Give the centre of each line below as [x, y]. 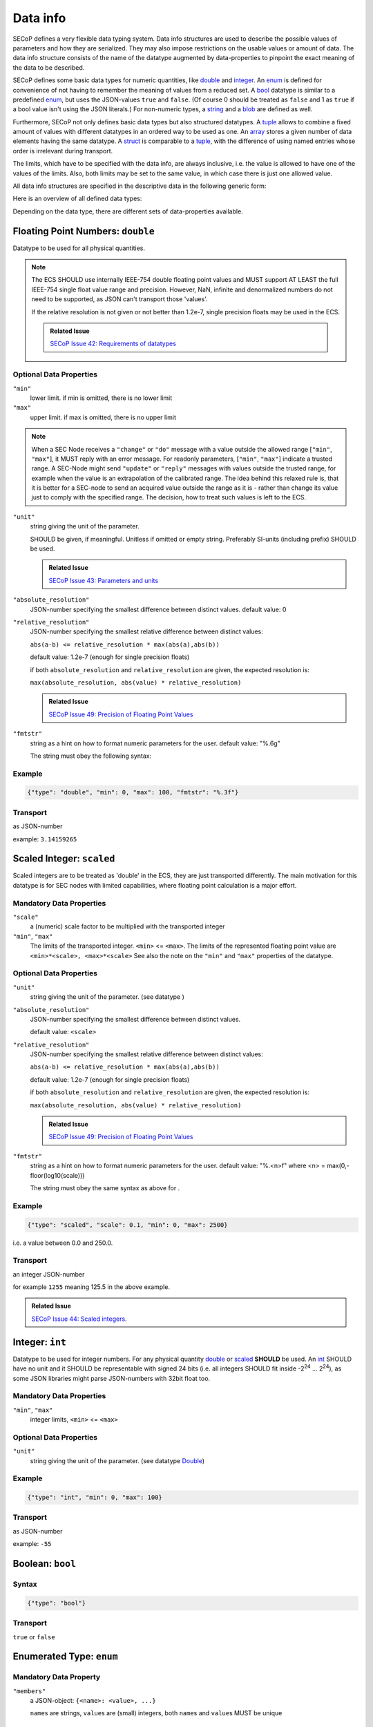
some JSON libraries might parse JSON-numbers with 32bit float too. [112, 1378]
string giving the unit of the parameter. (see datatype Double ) [117, 1460]
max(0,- [338, 1166]
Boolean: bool [44, 1564]
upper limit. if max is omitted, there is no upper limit [103, 417]
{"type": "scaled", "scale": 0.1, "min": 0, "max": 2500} [127, 1225]
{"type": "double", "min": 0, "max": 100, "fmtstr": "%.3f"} [133, 792]
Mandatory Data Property [57, 1677]
